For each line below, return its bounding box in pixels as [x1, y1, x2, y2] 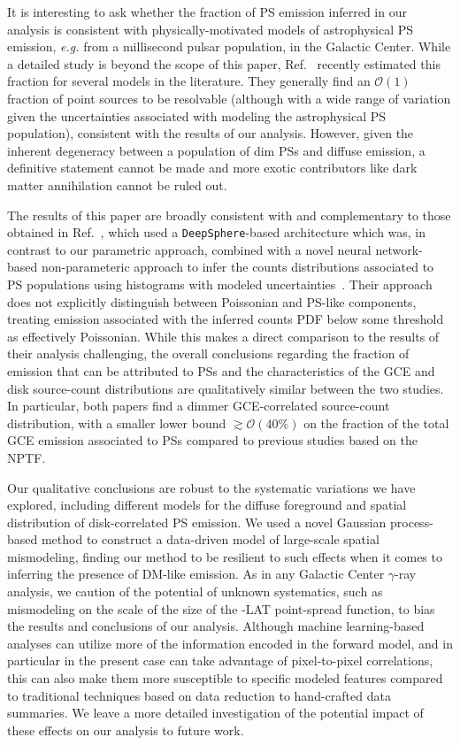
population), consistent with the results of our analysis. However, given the [7, 124, 414, 142]
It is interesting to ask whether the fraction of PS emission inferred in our [7, 3, 407, 20]
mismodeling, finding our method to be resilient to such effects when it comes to [7, 547, 442, 565]
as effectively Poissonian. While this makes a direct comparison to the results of [7, 326, 440, 345]
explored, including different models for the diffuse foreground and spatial [7, 495, 407, 514]
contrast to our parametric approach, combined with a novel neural [7, 240, 372, 258]
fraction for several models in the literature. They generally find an [7, 72, 371, 90]
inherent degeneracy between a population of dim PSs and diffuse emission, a [7, 141, 425, 159]
